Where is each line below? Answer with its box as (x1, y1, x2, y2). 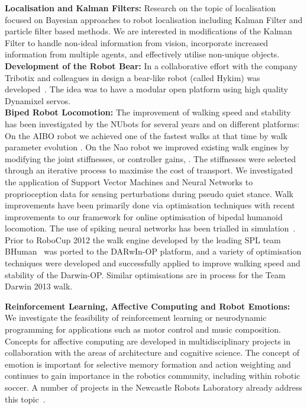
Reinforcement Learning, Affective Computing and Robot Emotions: (5, 299, 290, 312)
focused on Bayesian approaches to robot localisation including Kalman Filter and (5, 13, 303, 25)
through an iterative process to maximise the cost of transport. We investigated (5, 164, 293, 176)
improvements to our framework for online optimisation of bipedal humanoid (5, 210, 283, 223)
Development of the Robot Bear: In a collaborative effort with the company (5, 59, 298, 72)
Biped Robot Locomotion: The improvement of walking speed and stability (5, 106, 291, 118)
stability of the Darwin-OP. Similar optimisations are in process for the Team (5, 268, 286, 281)
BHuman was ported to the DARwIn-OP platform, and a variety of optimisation (5, 245, 302, 257)
